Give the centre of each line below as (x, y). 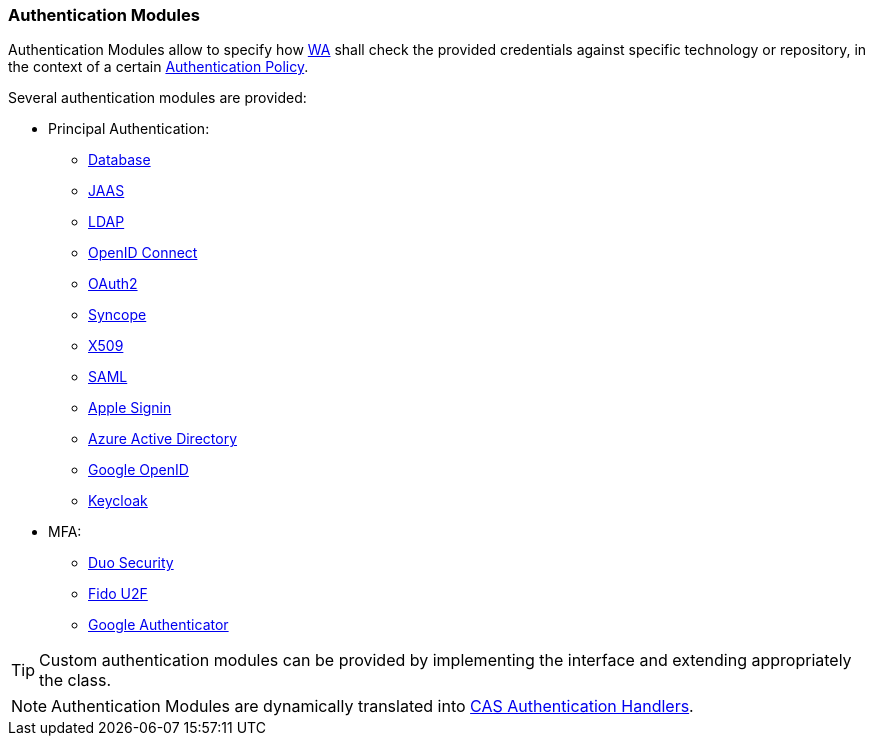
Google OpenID (138, 470)
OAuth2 (113, 284)
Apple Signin (130, 408)
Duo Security (131, 563)
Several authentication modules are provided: (157, 98)
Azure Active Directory (163, 439)
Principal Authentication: (129, 129)
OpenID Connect (143, 253)
